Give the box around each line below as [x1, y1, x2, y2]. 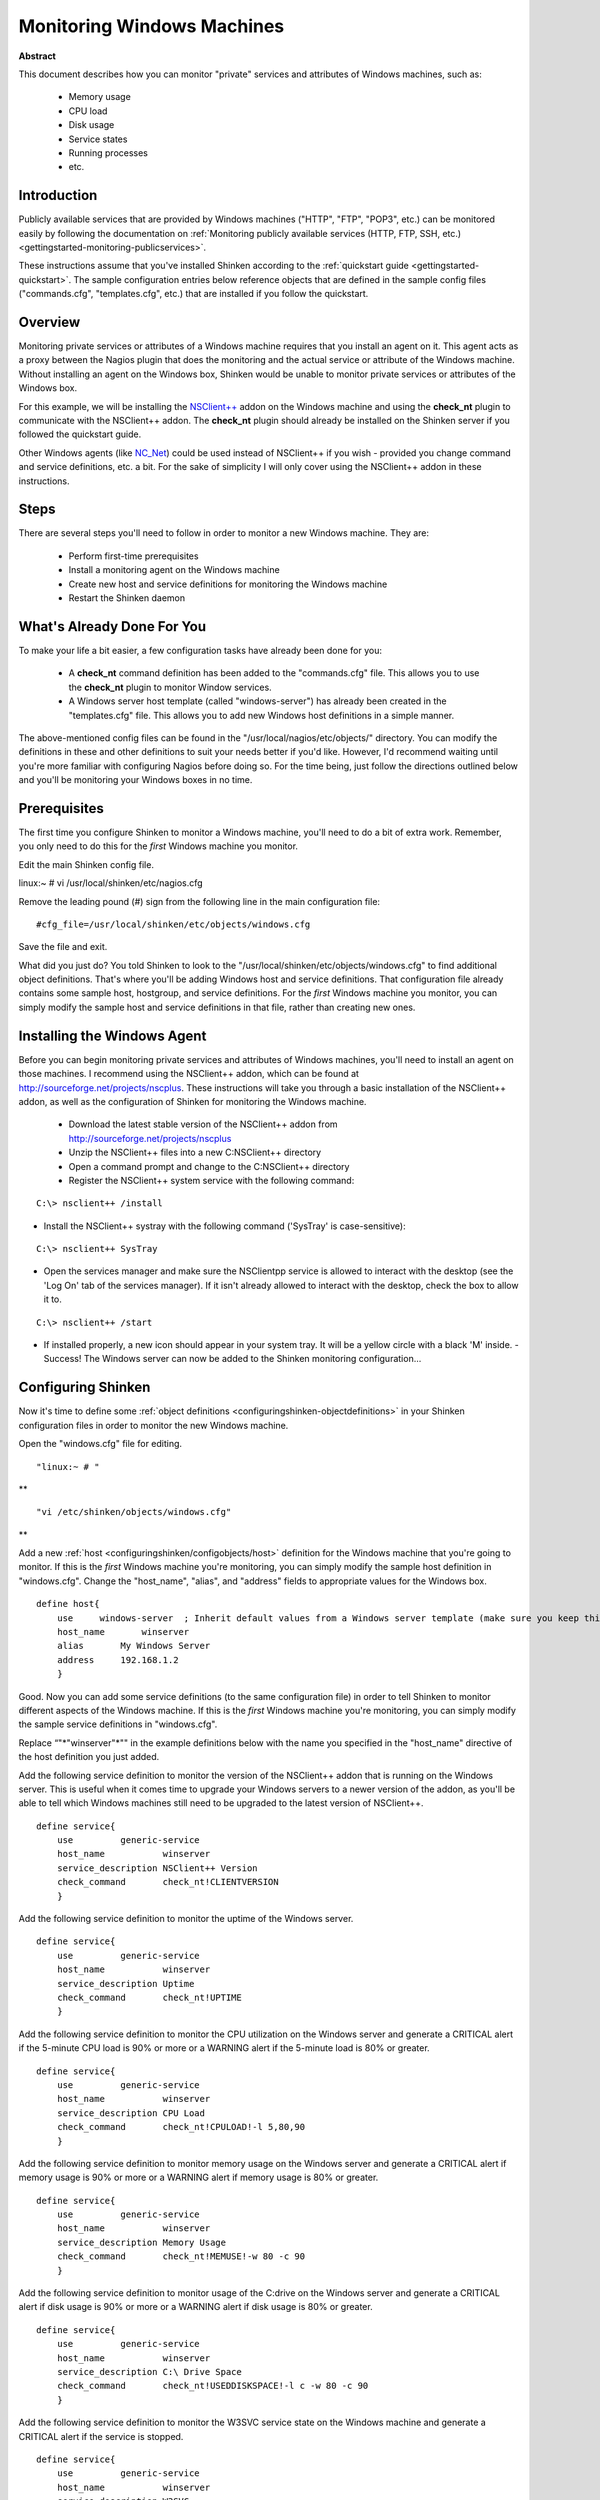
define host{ [36, 1598, 100, 1610]
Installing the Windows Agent [18, 1027, 207, 1044]
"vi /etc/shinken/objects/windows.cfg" [36, 1506, 232, 1518]
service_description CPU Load [56, 2107, 205, 2119]
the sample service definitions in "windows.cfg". [18, 1718, 218, 1730]
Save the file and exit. [18, 941, 108, 953]
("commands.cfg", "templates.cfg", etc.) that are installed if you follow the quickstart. [18, 288, 369, 300]
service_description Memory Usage [56, 2236, 227, 2248]
